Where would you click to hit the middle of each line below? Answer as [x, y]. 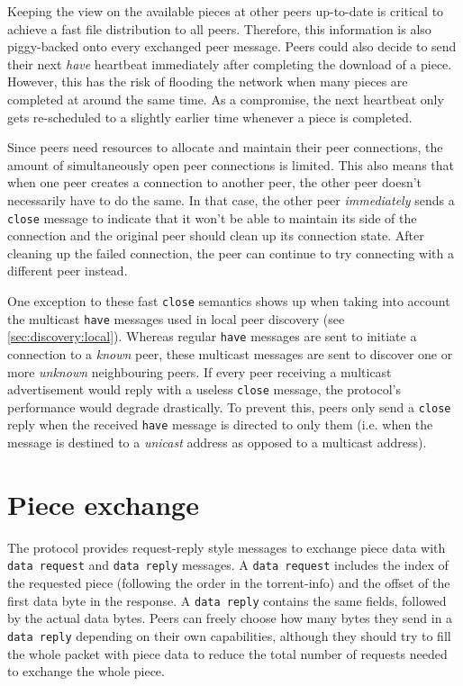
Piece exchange [103, 504]
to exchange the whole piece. [86, 671]
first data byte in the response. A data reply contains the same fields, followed [227, 600]
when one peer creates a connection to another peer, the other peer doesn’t [215, 182]
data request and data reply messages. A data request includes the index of [228, 565]
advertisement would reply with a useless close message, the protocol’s [204, 389]
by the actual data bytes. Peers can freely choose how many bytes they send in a [230, 618]
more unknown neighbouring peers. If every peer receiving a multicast [200, 371]
